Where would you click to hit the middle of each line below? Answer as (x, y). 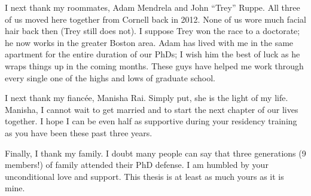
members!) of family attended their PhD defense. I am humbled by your (137, 165)
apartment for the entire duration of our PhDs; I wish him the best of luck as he (153, 54)
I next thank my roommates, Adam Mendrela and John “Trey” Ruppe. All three (153, 7)
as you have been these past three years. (79, 132)
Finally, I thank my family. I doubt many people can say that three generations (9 (155, 153)
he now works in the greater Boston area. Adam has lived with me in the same (149, 42)
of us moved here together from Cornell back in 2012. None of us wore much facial (155, 19)
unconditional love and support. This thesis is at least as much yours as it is (144, 176)
